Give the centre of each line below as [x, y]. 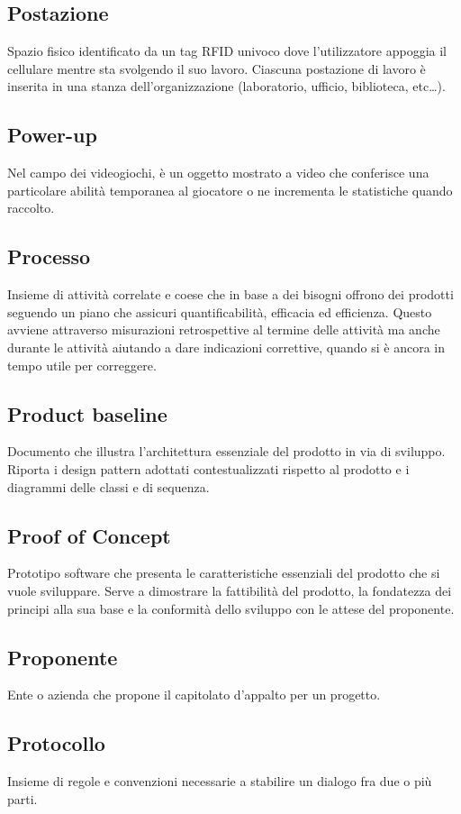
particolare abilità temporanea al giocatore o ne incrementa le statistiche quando [230, 190]
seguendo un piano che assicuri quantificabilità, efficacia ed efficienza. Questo [220, 311]
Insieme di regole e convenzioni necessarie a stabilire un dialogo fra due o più [220, 781]
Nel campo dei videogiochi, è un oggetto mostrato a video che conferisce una [218, 173]
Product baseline [87, 413]
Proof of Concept [89, 535]
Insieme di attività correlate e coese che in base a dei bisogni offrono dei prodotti [230, 294]
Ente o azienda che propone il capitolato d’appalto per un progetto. [194, 695]
